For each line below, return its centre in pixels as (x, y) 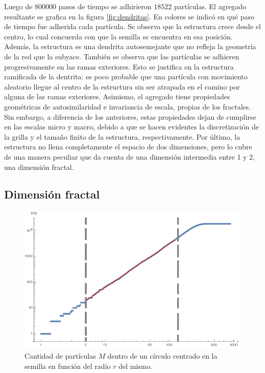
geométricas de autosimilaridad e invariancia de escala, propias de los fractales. (128, 106)
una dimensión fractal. (39, 167)
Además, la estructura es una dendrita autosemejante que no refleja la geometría (130, 46)
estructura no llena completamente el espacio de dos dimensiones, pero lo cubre (128, 147)
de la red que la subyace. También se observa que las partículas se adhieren (122, 56)
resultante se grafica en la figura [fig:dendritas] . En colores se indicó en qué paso (129, 16)
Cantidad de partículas (60, 356)
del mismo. (136, 366)
